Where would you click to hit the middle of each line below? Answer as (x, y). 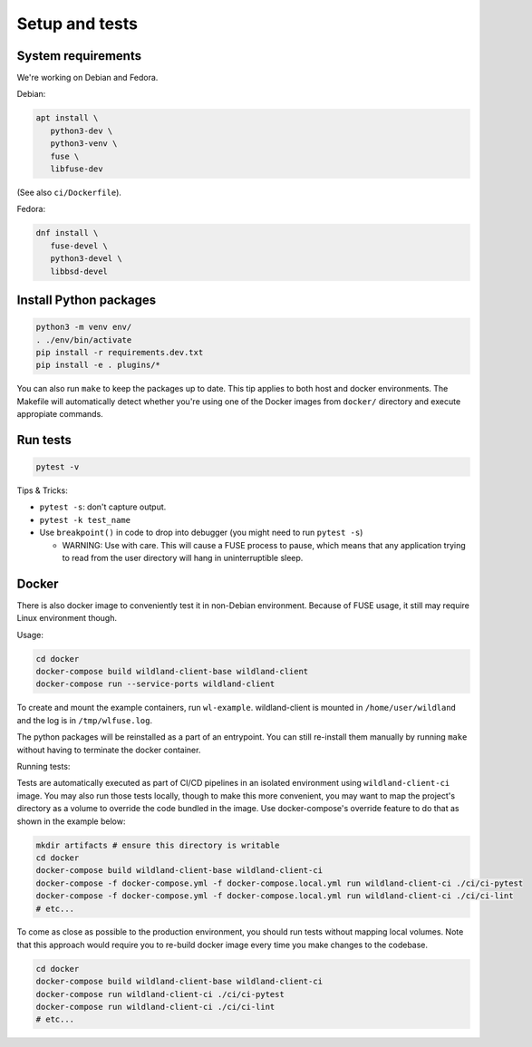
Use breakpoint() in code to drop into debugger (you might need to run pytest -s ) (201, 533)
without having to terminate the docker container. (109, 750)
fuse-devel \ (79, 246)
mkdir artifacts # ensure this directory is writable (158, 845)
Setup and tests (77, 24)
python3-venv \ (84, 144)
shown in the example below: (71, 821)
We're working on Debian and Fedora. (87, 78)
